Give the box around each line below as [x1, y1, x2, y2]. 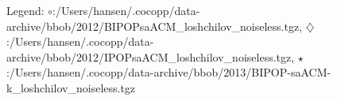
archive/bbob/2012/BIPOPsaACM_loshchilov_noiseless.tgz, [6, 17, 303, 34]
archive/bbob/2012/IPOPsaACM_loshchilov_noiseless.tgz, [6, 48, 295, 65]
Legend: [6, 2, 45, 18]
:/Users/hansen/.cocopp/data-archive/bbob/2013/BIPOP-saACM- [6, 64, 331, 80]
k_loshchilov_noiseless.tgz [6, 79, 136, 95]
